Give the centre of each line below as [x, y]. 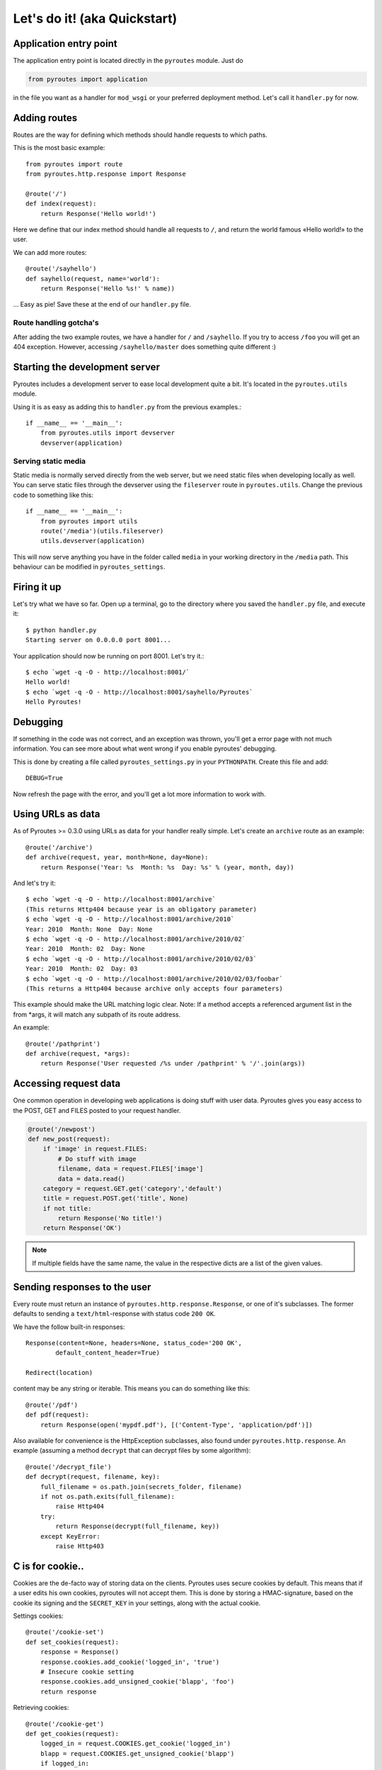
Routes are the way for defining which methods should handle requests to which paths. [140, 135]
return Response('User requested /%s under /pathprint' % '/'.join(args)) [173, 1063]
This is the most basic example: [59, 148]
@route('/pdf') [52, 1405]
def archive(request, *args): [78, 1054]
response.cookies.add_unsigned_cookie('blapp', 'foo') [137, 1682]
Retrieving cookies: [41, 1708]
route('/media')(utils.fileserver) [102, 531]
